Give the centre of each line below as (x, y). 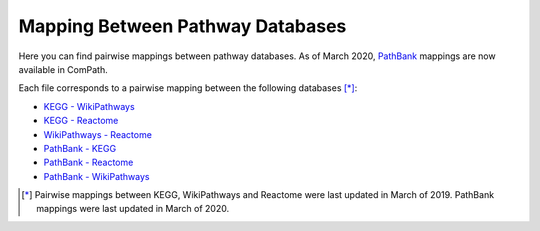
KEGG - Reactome (81, 121)
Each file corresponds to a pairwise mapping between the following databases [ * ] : (188, 88)
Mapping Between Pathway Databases (182, 26)
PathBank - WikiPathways (96, 176)
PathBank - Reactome (88, 162)
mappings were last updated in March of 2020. (133, 209)
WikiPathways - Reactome (97, 134)
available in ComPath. (63, 69)
